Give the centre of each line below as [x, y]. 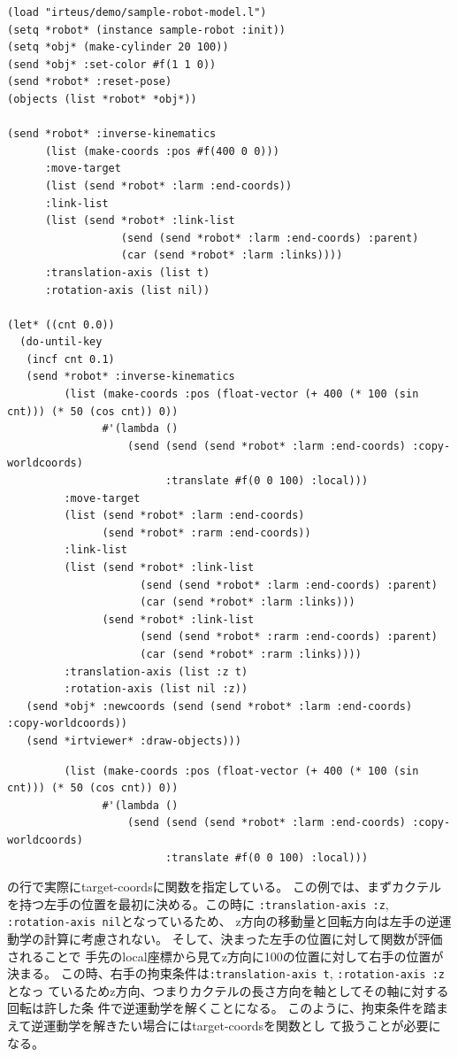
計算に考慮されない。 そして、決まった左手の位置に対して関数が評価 [243, 938]
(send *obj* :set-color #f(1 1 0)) [112, 64]
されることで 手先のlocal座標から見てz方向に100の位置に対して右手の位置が [225, 956]
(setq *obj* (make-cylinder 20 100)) [118, 47]
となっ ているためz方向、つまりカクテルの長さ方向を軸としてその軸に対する [228, 990]
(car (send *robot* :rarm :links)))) [251, 654]
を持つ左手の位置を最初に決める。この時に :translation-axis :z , [198, 903]
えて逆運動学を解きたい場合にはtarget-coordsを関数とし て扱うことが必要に [224, 1026]
